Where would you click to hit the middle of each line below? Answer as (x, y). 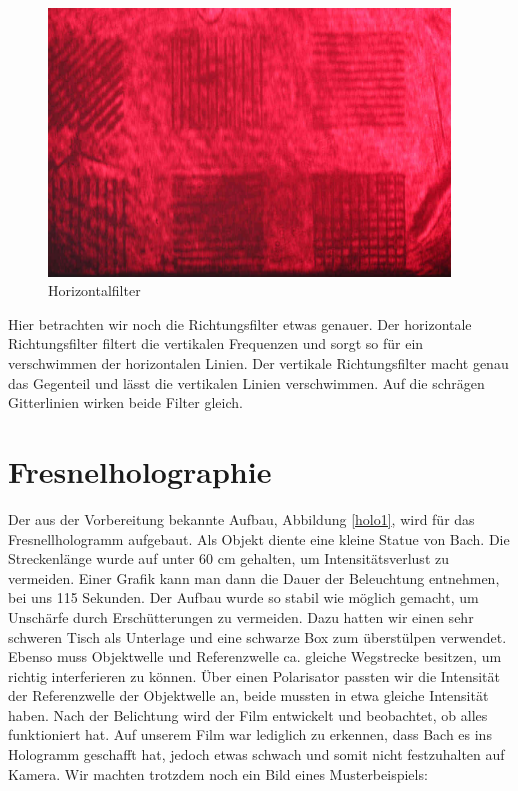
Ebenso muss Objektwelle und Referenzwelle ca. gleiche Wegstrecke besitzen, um (255, 656)
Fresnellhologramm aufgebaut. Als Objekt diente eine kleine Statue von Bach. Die (259, 538)
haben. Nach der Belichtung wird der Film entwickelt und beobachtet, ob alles (248, 714)
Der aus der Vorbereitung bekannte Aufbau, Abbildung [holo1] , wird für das (241, 518)
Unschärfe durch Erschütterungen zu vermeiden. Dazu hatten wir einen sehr (241, 616)
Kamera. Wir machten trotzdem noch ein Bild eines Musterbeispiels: (218, 773)
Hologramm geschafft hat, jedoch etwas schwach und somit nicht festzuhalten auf (256, 754)
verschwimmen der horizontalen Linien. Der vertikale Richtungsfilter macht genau (258, 363)
